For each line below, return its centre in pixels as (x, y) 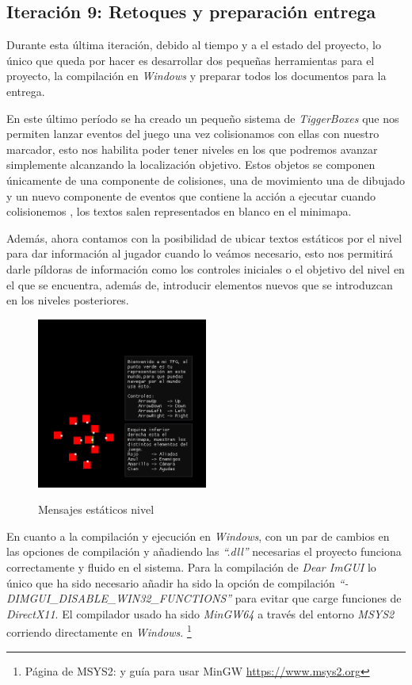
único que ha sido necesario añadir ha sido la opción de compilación (171, 582)
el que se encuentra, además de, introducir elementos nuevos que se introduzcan (200, 284)
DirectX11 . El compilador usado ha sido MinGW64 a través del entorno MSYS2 (200, 613)
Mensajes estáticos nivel (96, 509)
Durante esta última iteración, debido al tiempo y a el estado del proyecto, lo (194, 45)
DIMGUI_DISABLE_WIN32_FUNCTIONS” (119, 598)
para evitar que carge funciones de (318, 598)
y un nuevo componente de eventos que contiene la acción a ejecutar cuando (191, 195)
